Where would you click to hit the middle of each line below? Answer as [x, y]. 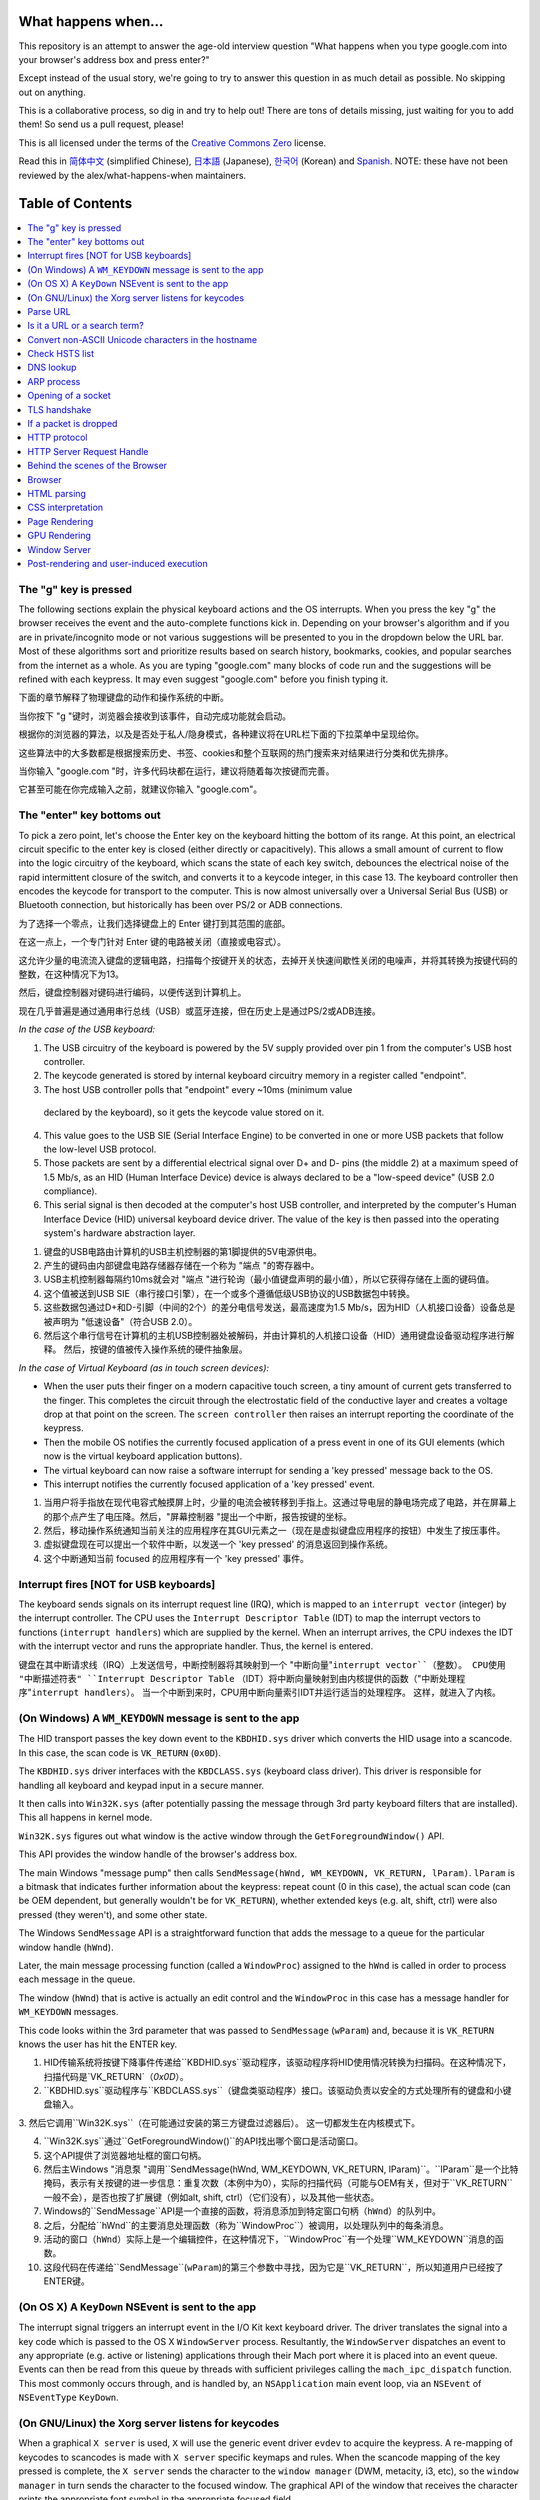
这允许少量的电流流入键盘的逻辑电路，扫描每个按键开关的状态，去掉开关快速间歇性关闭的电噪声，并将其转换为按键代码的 [268, 960]
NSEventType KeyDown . [68, 2397]
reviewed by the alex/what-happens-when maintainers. [132, 175]
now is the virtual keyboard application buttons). [143, 1456]
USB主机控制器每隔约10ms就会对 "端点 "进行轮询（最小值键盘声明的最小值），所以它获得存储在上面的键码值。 [269, 1279]
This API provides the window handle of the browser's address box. [158, 1854]
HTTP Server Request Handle [88, 451]
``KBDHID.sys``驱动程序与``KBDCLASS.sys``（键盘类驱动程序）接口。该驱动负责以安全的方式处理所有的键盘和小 [273, 2091]
